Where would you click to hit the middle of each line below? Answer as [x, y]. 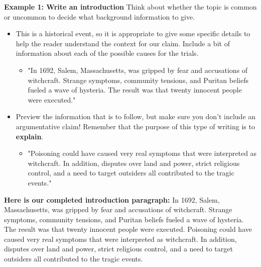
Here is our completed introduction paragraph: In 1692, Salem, [112, 199]
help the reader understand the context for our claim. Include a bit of [123, 43]
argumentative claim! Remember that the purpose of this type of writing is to [135, 126]
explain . [30, 136]
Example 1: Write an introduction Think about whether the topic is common [130, 7]
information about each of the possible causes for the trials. [107, 53]
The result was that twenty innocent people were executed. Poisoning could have [128, 229]
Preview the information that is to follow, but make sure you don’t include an [136, 116]
